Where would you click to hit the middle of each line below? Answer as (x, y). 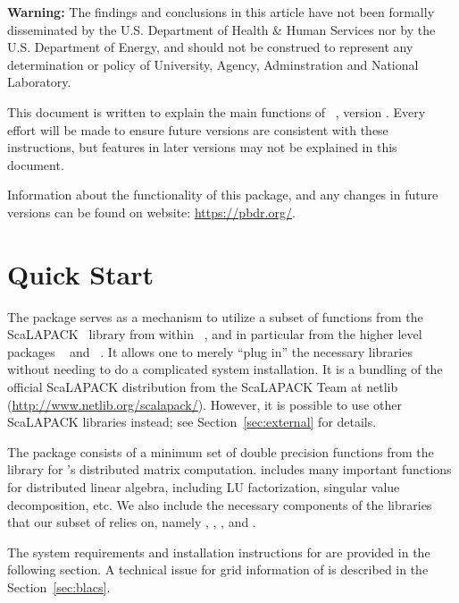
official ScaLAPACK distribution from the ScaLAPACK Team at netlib (203, 387)
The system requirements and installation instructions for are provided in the (219, 552)
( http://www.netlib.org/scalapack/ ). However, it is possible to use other (204, 404)
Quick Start (80, 273)
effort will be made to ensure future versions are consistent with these (198, 129)
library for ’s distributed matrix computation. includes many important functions (229, 469)
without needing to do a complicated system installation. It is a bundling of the (225, 369)
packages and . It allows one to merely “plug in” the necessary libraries (210, 351)
